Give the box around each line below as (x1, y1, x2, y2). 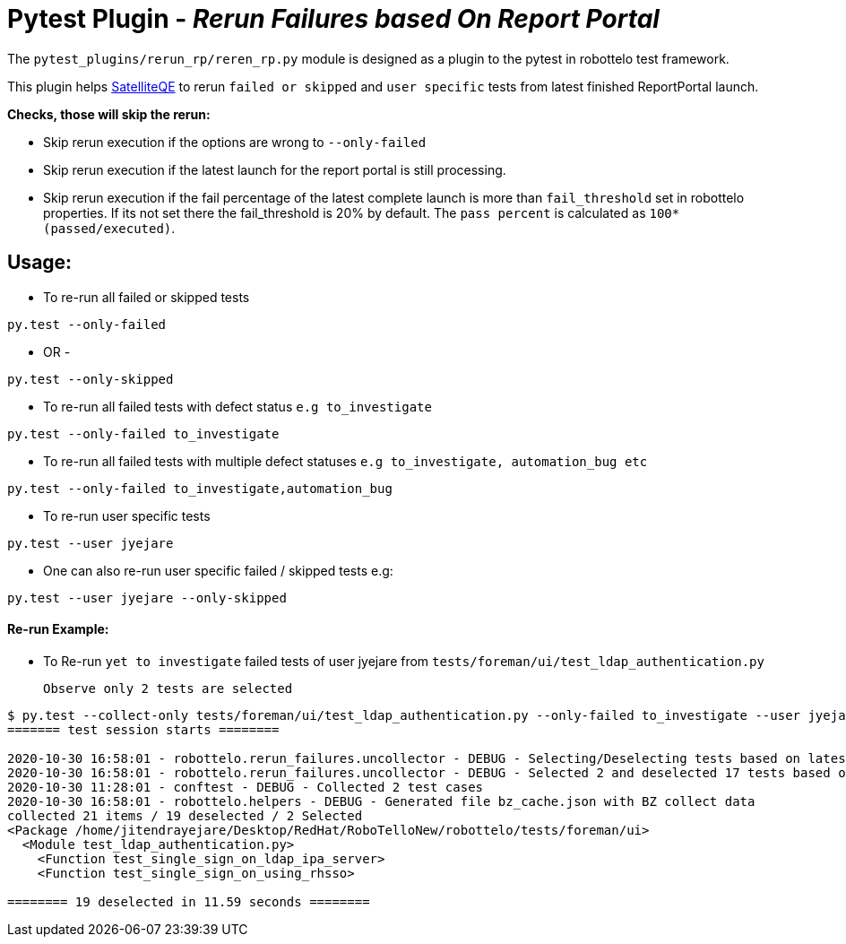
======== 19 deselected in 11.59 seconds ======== (7, 894, 370, 909)
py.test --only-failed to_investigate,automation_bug (7, 481, 393, 496)
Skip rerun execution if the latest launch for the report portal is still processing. (43, 161, 506, 178)
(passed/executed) (43, 221, 172, 236)
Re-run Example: (7, 621, 109, 637)
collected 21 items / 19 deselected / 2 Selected (7, 808, 363, 823)
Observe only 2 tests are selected (43, 680, 293, 696)
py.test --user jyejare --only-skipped (7, 590, 287, 605)
